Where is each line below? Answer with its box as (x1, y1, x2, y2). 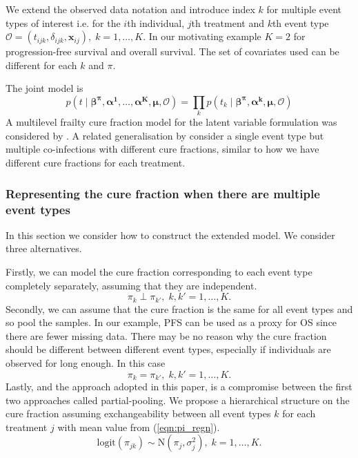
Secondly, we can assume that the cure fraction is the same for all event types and (6, 301, 353, 316)
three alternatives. (6, 241, 82, 256)
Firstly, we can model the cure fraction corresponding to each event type (6, 265, 312, 278)
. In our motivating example (143, 29, 261, 44)
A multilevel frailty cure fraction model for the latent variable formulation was (6, 115, 337, 129)
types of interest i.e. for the (6, 15, 121, 30)
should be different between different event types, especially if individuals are (6, 342, 331, 356)
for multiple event (266, 2, 342, 16)
